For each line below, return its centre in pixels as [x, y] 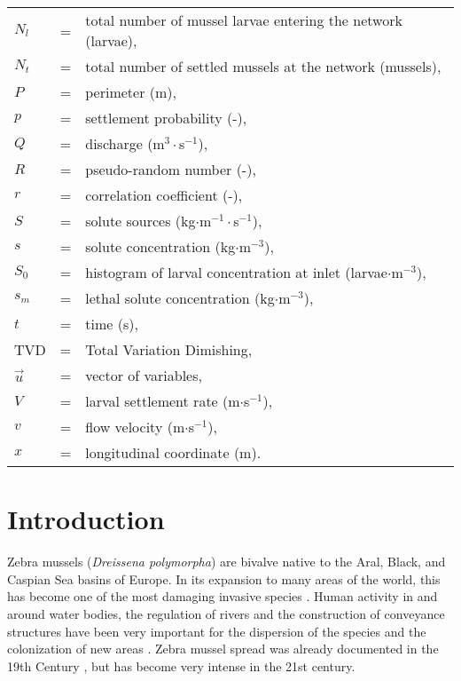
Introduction [86, 519]
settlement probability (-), [166, 118]
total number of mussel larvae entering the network [244, 20]
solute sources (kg [141, 221]
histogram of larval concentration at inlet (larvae [236, 272]
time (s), [112, 324]
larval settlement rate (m [163, 401]
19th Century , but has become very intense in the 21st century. [181, 665]
